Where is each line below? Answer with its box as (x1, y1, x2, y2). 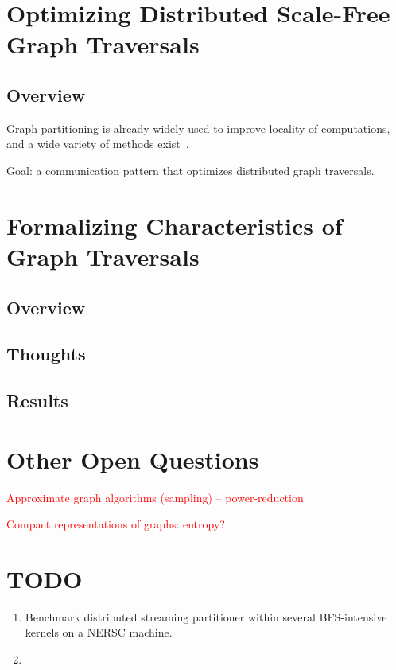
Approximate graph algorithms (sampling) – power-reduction (6, 489, 304, 505)
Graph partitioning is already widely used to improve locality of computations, (6, 119, 390, 136)
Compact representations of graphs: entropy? (6, 516, 225, 532)
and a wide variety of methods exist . (6, 135, 189, 152)
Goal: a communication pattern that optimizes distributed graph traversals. (6, 162, 375, 178)
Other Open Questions (6, 442, 259, 475)
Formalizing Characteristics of (6, 208, 343, 241)
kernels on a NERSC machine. (25, 624, 173, 641)
